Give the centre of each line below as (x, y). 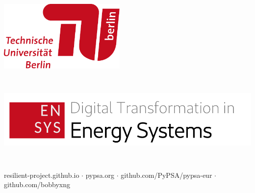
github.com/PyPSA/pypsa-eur (166, 175)
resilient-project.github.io (42, 175)
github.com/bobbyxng (37, 184)
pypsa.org (100, 175)
